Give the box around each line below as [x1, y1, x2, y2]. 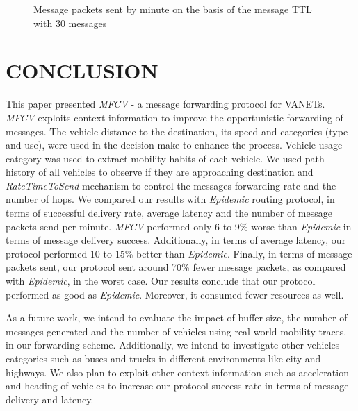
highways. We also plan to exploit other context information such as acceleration [6, 364, 349, 379]
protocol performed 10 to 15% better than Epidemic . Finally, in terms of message [6, 246, 352, 260]
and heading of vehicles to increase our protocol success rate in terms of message [6, 378, 349, 393]
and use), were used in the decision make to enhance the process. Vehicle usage [6, 137, 343, 152]
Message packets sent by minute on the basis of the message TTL [33, 2, 312, 16]
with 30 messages [33, 15, 107, 30]
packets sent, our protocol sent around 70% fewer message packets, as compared [6, 260, 346, 274]
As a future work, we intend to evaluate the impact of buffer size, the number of [6, 310, 348, 325]
